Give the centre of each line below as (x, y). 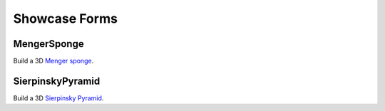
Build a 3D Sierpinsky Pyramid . (58, 98)
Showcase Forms (65, 18)
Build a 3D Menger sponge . (53, 61)
